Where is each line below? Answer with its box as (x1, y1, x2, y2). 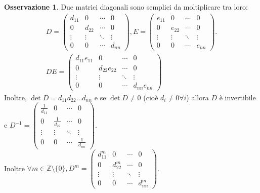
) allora (186, 92, 209, 102)
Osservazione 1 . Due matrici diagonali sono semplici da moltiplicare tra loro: (4, 2, 248, 12)
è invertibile (219, 92, 256, 102)
